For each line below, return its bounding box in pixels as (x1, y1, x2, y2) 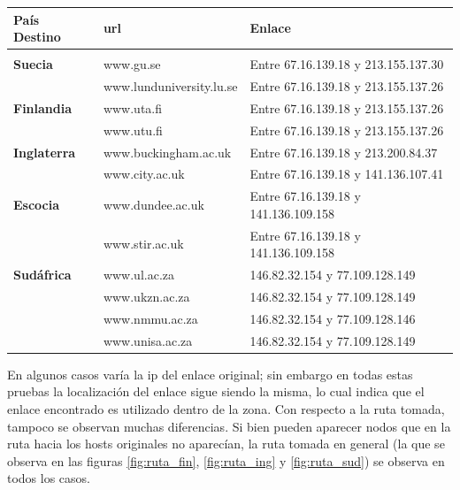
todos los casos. (7, 469, 91, 487)
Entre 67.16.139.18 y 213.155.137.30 (249, 55, 444, 73)
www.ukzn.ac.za (103, 287, 190, 305)
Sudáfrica (13, 265, 72, 284)
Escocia (13, 195, 60, 214)
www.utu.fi (103, 120, 163, 139)
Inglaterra (13, 142, 76, 161)
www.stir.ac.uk (103, 234, 184, 253)
